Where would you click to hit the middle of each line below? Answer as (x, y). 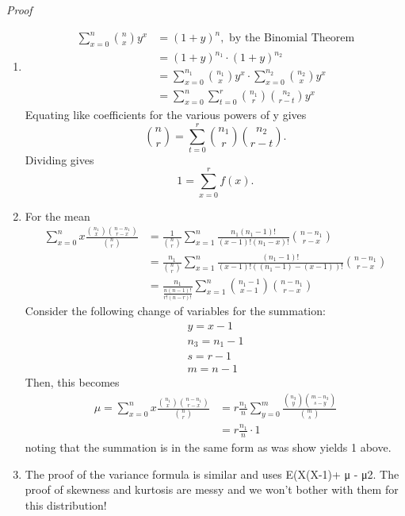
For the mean (57, 216)
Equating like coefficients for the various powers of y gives (166, 115)
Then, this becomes (72, 382)
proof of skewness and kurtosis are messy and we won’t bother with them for (212, 489)
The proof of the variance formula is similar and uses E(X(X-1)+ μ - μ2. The (212, 474)
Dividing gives (59, 159)
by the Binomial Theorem (292, 39)
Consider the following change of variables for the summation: (175, 310)
